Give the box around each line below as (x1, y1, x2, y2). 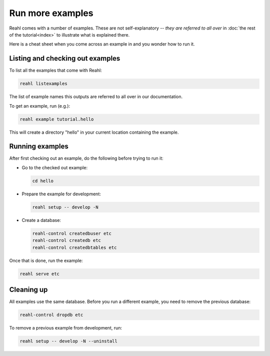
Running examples (9, 142, 68, 151)
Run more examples (9, 8, 93, 19)
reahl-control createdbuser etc (32, 230, 112, 236)
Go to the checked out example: (21, 164, 87, 170)
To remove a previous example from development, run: (9, 325, 122, 330)
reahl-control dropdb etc (19, 312, 83, 318)
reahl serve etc (19, 271, 60, 276)
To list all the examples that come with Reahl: (9, 68, 102, 74)
